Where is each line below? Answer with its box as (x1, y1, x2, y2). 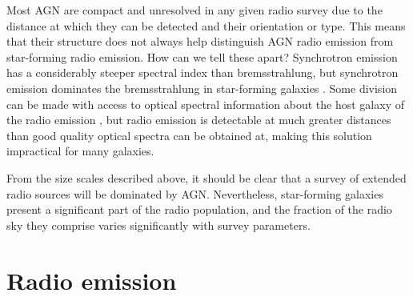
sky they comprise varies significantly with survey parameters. (6, 216, 311, 233)
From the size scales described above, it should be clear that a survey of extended (6, 169, 407, 186)
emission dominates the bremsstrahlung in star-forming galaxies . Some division (6, 79, 398, 96)
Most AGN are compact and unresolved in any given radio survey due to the (6, 2, 383, 18)
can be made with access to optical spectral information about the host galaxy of (6, 95, 404, 112)
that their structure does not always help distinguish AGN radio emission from (6, 33, 394, 50)
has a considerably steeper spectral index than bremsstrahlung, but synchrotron (6, 64, 399, 81)
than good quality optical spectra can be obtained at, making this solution (6, 126, 372, 143)
